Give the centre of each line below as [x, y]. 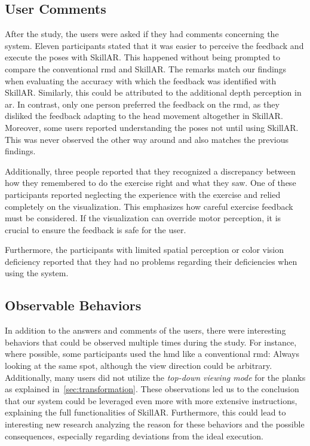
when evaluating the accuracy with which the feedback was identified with [141, 80]
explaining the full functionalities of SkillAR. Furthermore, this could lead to [145, 412]
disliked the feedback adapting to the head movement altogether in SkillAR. [144, 116]
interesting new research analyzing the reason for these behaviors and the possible [155, 424]
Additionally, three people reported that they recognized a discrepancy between [150, 171]
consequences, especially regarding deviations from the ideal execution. [134, 436]
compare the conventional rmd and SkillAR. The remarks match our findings [146, 68]
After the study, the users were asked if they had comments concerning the [142, 34]
